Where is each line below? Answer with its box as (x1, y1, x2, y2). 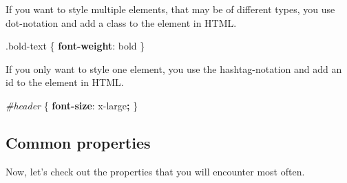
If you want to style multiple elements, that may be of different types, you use (6, 2, 335, 16)
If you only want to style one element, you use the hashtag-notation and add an (6, 61, 342, 76)
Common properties (6, 131, 151, 153)
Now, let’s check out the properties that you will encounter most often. (6, 164, 305, 178)
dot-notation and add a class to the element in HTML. (6, 15, 237, 30)
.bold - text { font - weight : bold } (6, 39, 145, 53)
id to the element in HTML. (6, 75, 124, 89)
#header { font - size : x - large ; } (6, 98, 138, 112)
